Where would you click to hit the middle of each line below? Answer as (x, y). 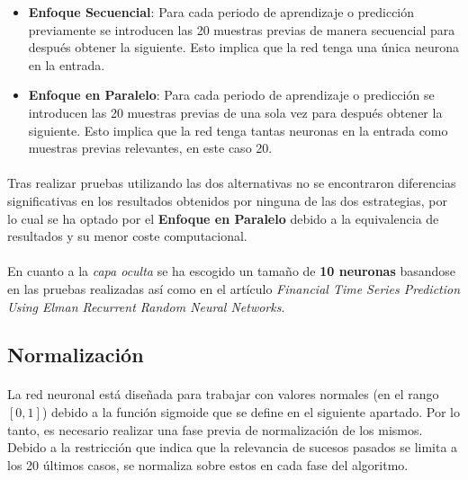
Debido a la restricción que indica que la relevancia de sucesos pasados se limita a (233, 447)
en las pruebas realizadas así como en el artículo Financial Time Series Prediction (234, 288)
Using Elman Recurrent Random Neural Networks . (146, 306)
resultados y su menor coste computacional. (127, 236)
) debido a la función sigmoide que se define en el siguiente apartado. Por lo (251, 412)
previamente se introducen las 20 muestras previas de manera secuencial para (242, 29)
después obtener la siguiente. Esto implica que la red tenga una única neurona (243, 47)
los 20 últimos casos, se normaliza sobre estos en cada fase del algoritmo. (208, 464)
